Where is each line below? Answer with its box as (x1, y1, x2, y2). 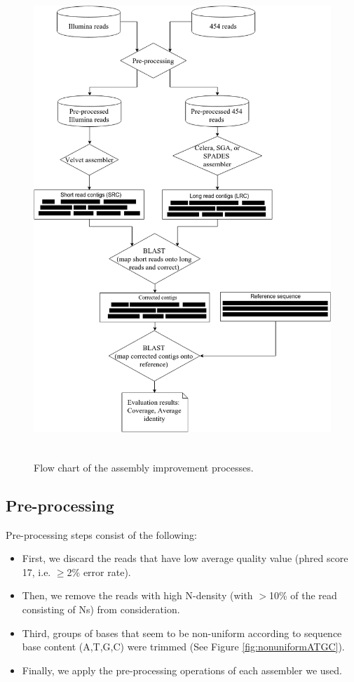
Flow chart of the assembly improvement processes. (34, 460, 254, 474)
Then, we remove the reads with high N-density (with (22, 588, 253, 603)
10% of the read (268, 588, 337, 603)
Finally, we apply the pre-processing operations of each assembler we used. (22, 662, 342, 677)
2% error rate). (67, 564, 131, 579)
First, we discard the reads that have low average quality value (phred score (22, 551, 348, 566)
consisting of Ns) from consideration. (22, 602, 180, 617)
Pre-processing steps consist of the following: (6, 527, 197, 542)
